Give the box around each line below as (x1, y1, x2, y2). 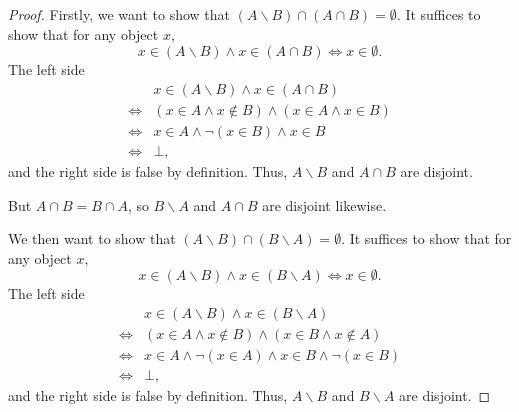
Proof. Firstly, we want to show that (8, 4, 230, 24)
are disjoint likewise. (262, 194, 387, 215)
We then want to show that (8, 228, 176, 249)
